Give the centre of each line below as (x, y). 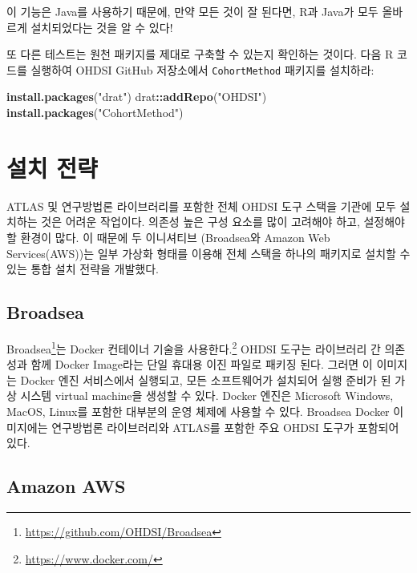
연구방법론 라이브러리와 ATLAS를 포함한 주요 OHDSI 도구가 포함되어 (225, 427)
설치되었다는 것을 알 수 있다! (102, 27)
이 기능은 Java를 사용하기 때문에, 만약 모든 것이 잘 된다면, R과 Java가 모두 (192, 11)
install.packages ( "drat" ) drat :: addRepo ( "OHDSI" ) (137, 97)
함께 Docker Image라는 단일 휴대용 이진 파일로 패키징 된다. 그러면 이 (202, 364)
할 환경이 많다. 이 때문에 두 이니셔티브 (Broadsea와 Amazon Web (168, 237)
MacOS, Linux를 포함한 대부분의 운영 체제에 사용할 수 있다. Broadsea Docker (198, 411)
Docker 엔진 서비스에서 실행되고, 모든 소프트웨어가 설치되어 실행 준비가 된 (206, 379)
